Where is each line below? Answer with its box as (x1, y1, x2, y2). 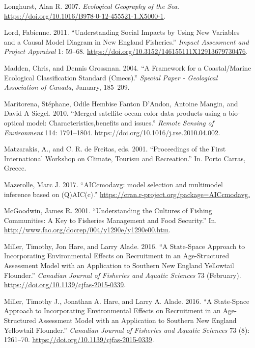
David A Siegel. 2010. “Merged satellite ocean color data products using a (4, 108, 227, 118)
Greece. (4, 163, 27, 173)
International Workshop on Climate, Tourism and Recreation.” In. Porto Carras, (4, 153, 246, 163)
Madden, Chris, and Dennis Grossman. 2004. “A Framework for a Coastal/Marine (4, 62, 251, 73)
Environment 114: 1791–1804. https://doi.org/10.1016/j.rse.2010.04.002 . (4, 127, 220, 137)
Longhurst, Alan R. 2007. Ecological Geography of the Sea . (4, 1, 179, 11)
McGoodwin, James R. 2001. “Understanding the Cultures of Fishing (4, 205, 212, 216)
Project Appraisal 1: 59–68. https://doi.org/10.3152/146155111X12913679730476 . (4, 46, 248, 56)
